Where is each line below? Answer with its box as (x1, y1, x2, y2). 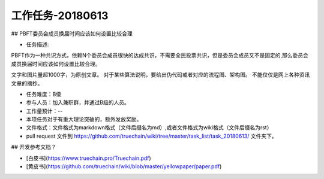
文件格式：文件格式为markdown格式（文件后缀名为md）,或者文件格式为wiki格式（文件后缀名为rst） (26, 124, 272, 131)
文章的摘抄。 (11, 80, 43, 87)
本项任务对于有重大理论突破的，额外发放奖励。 (26, 116, 142, 123)
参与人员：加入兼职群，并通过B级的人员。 (26, 99, 130, 106)
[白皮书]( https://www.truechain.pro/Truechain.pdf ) (26, 154, 151, 162)
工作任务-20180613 (11, 9, 109, 22)
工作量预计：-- (26, 107, 63, 114)
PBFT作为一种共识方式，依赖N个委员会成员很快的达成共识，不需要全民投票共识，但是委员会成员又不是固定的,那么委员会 (11, 51, 308, 59)
